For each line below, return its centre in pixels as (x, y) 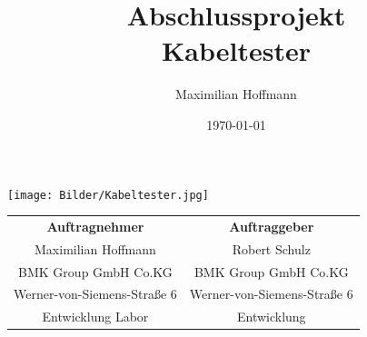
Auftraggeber (272, 226)
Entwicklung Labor (95, 317)
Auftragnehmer (95, 226)
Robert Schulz (271, 248)
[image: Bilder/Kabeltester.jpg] (108, 195)
